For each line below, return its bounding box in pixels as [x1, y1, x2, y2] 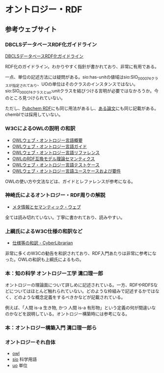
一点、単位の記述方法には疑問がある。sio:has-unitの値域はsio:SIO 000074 [5, 74, 151, 81]
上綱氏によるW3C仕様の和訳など [5, 228, 82, 234]
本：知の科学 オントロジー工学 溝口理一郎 [5, 270, 103, 277]
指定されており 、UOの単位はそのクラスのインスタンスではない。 [12, 81, 138, 88]
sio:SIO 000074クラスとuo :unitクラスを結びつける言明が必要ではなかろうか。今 [5, 88, 159, 95]
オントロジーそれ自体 [5, 339, 55, 346]
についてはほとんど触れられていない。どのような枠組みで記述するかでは [9, 288, 156, 294]
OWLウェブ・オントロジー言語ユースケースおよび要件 [12, 168, 121, 174]
